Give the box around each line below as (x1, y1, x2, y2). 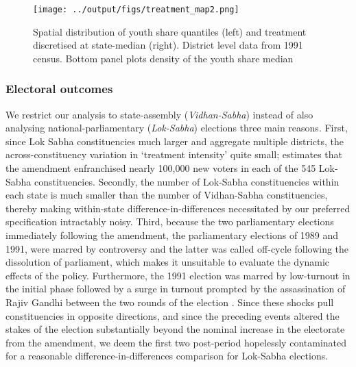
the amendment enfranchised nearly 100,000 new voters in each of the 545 (5, 161, 316, 175)
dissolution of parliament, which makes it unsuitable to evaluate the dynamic (5, 255, 330, 269)
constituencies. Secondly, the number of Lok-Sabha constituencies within (34, 174, 340, 188)
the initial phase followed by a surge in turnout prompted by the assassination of (5, 281, 346, 296)
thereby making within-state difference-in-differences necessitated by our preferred (5, 201, 351, 215)
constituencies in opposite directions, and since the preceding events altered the (5, 308, 340, 322)
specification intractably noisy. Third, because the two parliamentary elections (5, 214, 334, 229)
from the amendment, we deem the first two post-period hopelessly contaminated (5, 335, 346, 349)
